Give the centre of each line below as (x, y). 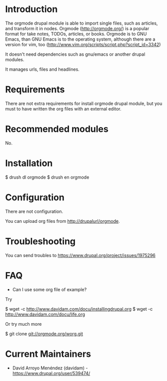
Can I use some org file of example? (49, 289)
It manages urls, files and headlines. (42, 69)
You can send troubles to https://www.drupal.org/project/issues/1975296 (80, 255)
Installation (29, 163)
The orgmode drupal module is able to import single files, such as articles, (81, 23)
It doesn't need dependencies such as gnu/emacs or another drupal (75, 54)
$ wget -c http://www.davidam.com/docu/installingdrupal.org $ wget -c (79, 309)
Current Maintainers (48, 354)
